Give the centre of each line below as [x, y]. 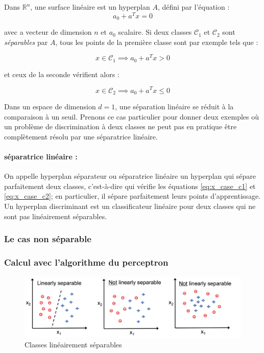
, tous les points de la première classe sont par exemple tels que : [157, 42]
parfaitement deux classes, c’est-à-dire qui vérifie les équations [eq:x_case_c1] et [130, 186]
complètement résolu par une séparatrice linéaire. [81, 136]
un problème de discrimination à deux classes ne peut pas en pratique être [121, 126]
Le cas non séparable [48, 239]
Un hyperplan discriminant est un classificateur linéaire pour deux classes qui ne [130, 206]
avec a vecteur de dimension [48, 32]
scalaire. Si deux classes [155, 32]
